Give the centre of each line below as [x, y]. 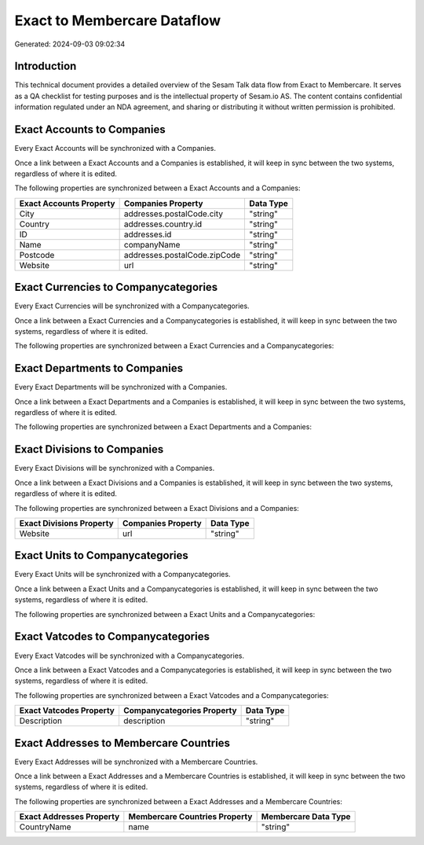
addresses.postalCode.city [174, 214]
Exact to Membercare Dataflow [118, 20]
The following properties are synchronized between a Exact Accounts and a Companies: [157, 188]
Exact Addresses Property [69, 817]
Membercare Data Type [306, 817]
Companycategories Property [180, 711]
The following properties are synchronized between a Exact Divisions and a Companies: [157, 508]
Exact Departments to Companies [99, 368]
